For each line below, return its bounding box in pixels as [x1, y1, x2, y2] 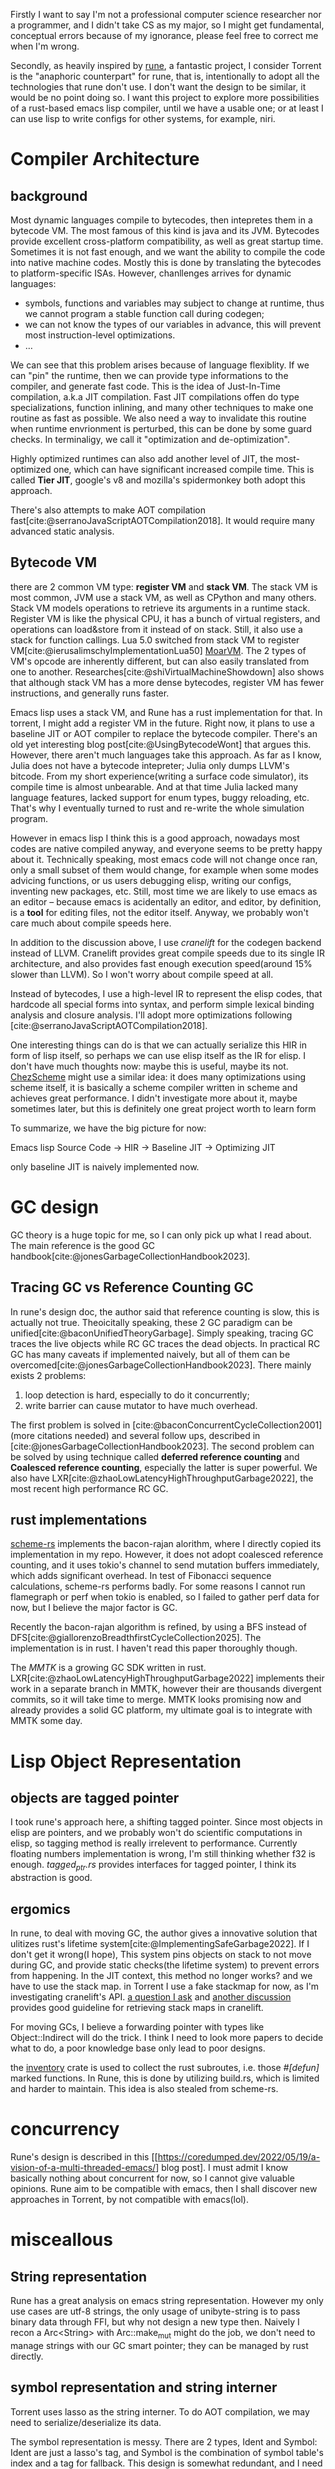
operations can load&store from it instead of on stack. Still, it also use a [10, 623, 303, 635]
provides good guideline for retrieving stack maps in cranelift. [10, 2001, 264, 2013]
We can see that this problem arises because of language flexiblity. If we [10, 359, 310, 371]
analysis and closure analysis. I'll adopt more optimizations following [10, 1009, 293, 1021]
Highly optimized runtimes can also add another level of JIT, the [10, 453, 274, 464]
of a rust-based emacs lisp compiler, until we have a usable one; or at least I [10, 102, 324, 114]
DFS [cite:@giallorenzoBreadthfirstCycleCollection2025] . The [10, 1632, 262, 1644]
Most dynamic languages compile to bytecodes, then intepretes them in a [10, 214, 313, 226]
